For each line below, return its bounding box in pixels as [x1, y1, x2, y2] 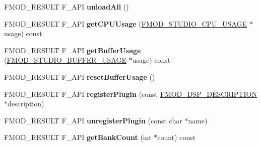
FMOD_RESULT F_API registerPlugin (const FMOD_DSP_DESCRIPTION [4, 88, 257, 99]
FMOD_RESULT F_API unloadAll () [4, 2, 129, 12]
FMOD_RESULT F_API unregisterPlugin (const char [4, 115, 182, 125]
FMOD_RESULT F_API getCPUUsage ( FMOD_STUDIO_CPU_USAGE [4, 18, 247, 29]
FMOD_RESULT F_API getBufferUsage [4, 45, 141, 55]
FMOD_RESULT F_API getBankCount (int [4, 132, 152, 142]
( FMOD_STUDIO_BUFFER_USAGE [4, 55, 127, 65]
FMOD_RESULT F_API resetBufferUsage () [4, 71, 155, 82]
